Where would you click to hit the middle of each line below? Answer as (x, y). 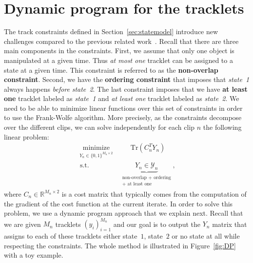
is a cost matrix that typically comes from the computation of (154, 193)
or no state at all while (206, 236)
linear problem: (27, 136)
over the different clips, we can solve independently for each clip (99, 127)
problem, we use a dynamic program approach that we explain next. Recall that (124, 213)
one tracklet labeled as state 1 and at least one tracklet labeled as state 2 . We (122, 98)
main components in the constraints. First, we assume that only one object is (119, 51)
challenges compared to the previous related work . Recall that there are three (121, 41)
